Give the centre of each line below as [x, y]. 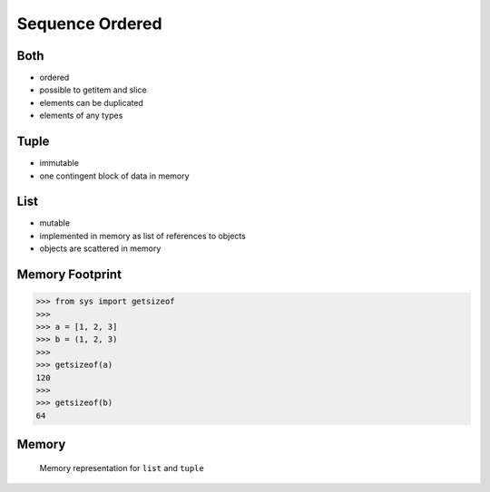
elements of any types [81, 116]
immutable [59, 163]
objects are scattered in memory [100, 248]
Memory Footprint [69, 275]
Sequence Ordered [89, 24]
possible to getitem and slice [93, 90]
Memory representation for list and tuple [122, 468]
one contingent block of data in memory [114, 176]
